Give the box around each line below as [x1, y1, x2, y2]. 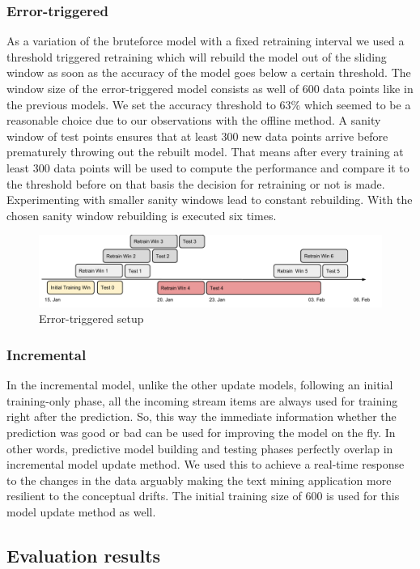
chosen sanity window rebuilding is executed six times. [6, 206, 277, 223]
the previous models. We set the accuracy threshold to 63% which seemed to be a [6, 96, 411, 113]
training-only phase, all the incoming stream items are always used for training [6, 392, 398, 409]
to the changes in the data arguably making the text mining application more [6, 471, 392, 488]
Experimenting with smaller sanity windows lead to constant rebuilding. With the [6, 191, 413, 208]
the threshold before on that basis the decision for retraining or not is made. [6, 175, 385, 192]
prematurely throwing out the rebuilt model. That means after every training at [6, 143, 404, 160]
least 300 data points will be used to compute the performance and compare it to [6, 159, 409, 176]
